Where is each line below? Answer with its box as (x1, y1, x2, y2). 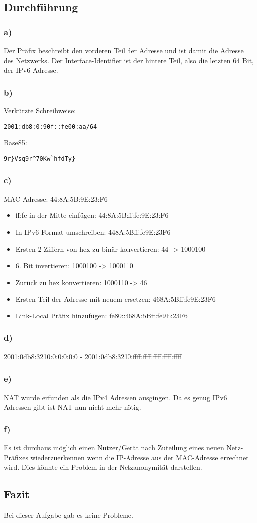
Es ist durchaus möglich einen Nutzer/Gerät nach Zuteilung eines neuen (4, 442, 224, 452)
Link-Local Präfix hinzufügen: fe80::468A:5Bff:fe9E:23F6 (15, 310, 188, 320)
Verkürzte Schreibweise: (4, 105, 76, 115)
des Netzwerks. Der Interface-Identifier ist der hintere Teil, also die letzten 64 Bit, (4, 55, 254, 65)
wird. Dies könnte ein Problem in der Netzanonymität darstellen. (4, 462, 202, 472)
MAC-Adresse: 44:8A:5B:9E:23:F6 (4, 193, 108, 204)
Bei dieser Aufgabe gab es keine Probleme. (4, 509, 133, 520)
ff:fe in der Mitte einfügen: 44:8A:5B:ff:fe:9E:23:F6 (15, 210, 169, 220)
